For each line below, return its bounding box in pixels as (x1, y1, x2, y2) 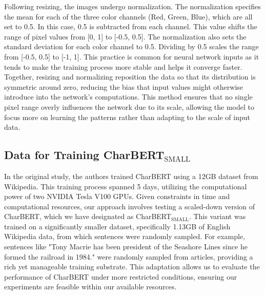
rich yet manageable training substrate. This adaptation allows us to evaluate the (4, 261, 260, 272)
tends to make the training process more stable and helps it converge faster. (4, 61, 242, 72)
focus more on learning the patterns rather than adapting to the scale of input (4, 111, 250, 122)
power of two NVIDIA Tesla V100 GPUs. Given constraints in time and (4, 191, 230, 202)
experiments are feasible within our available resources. (4, 281, 177, 292)
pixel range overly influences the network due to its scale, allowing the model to (4, 101, 254, 112)
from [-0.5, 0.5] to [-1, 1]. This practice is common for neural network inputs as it (4, 51, 259, 62)
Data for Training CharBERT (4, 147, 165, 163)
